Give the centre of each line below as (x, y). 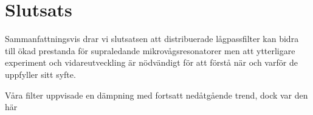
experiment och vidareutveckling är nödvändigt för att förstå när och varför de (151, 62)
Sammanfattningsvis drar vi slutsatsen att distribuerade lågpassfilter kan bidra (152, 39)
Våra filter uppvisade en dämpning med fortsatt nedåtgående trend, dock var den (156, 95)
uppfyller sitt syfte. (40, 74)
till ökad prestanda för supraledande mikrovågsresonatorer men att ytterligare (150, 50)
